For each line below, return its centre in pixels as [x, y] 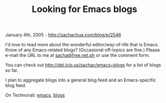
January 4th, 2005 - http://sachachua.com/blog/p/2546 [63, 35]
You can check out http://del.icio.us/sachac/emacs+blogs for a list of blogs [83, 65]
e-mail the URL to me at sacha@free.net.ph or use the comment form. [77, 55]
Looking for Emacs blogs [85, 9]
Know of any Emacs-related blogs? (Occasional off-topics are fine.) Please [82, 50]
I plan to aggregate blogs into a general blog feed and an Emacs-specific [81, 80]
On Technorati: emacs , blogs [35, 95]
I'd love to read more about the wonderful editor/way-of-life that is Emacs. [82, 45]
